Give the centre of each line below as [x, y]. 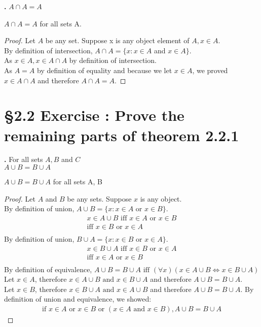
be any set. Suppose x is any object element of [117, 40]
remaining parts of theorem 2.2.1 [122, 135]
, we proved [210, 70]
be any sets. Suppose [99, 198]
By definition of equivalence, [48, 269]
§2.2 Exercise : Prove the [94, 115]
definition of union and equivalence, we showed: [78, 299]
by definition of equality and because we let [105, 70]
